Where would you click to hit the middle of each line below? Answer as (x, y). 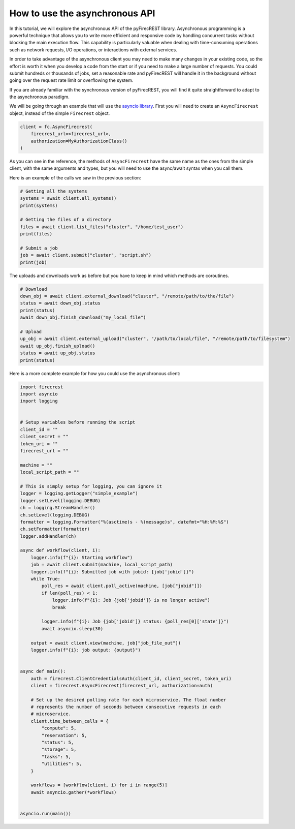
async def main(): (43, 671)
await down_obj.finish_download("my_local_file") (83, 317)
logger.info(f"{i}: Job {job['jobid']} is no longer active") (131, 600)
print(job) (34, 262)
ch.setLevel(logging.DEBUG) (55, 515)
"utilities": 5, (62, 764)
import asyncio (39, 394)
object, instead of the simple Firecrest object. (60, 113)
